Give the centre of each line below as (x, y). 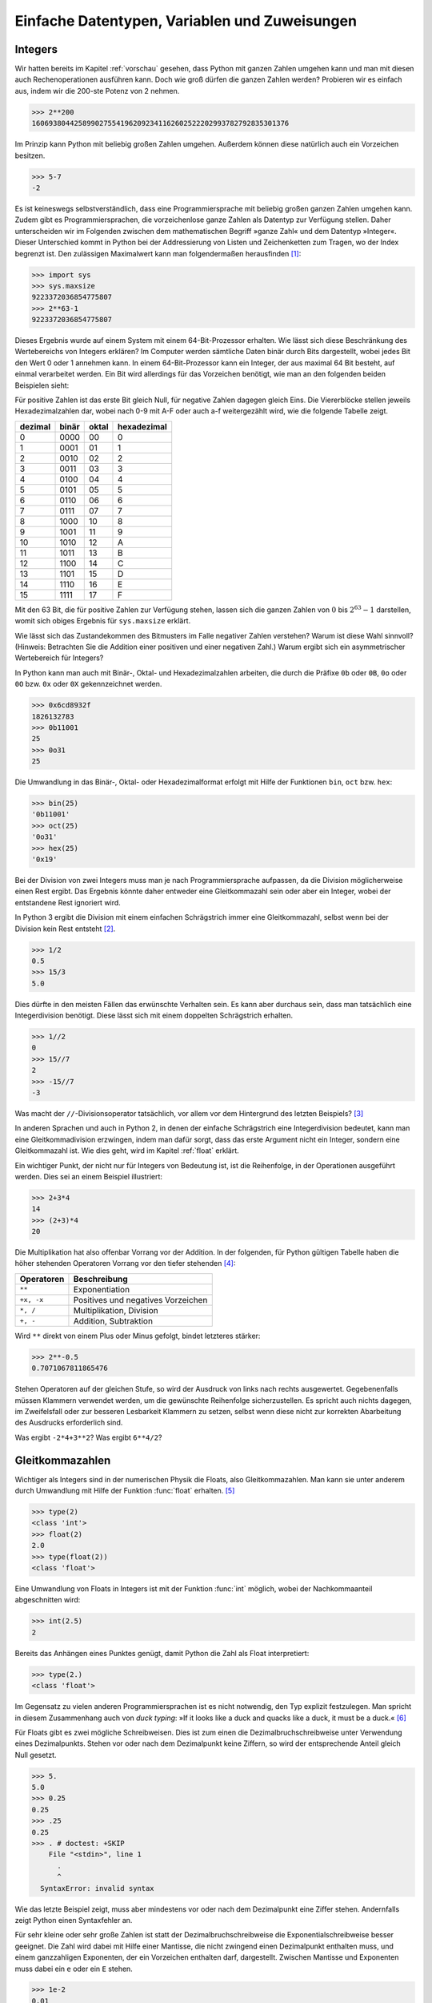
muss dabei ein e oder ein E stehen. (74, 1969)
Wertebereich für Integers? (59, 658)
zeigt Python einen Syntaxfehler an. (74, 1920)
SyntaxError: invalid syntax (98, 1888)
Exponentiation (102, 1289)
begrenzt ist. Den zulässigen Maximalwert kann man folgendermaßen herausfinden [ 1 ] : (158, 253)
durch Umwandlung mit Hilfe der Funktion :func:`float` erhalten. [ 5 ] (125, 1491)
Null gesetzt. (36, 1755)
